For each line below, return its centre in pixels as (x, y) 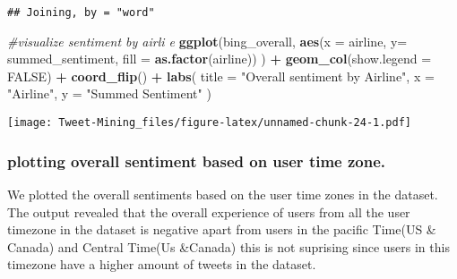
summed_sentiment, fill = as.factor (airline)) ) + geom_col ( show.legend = (220, 59)
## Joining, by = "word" (81, 13)
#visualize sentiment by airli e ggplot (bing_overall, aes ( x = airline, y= (207, 41)
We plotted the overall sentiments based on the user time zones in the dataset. (223, 194)
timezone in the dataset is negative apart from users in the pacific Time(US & (222, 229)
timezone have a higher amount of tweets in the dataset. (162, 264)
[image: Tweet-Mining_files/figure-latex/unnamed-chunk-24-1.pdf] (210, 123)
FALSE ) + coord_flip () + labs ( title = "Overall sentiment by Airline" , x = (221, 76)
